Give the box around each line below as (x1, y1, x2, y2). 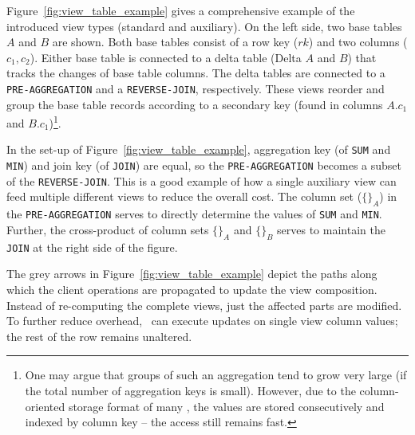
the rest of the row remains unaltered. (6, 327, 192, 344)
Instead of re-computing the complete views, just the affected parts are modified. (6, 296, 402, 313)
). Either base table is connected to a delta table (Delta (30, 49, 302, 65)
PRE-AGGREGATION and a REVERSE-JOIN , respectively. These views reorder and (6, 80, 385, 96)
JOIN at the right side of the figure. (6, 238, 178, 255)
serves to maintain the (277, 221, 385, 237)
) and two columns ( (308, 33, 408, 50)
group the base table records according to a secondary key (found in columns (6, 96, 383, 112)
